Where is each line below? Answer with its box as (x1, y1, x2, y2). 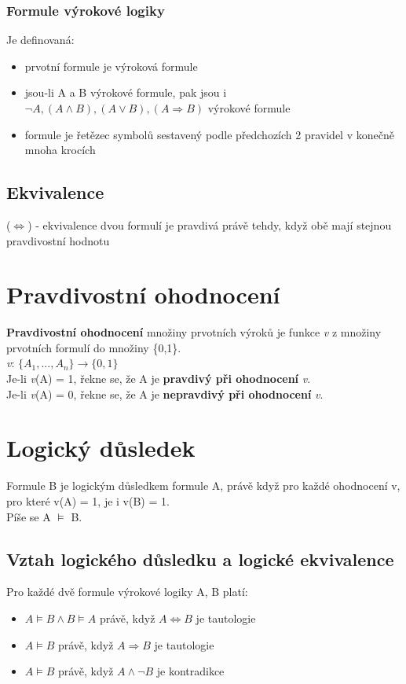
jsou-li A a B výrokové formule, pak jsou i (24, 84, 227, 101)
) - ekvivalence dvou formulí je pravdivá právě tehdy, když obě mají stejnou (27, 216, 392, 233)
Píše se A (6, 508, 51, 524)
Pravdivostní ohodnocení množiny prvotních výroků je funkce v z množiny (6, 324, 382, 340)
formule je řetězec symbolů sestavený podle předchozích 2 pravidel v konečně (24, 126, 394, 142)
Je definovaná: (6, 31, 75, 48)
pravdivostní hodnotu (6, 232, 110, 248)
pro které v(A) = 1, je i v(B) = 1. (6, 492, 170, 509)
